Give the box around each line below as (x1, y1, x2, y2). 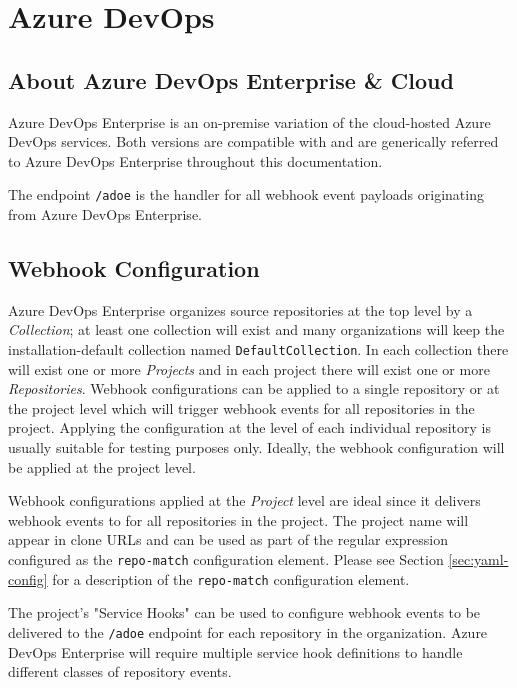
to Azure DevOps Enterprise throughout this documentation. (8, 150, 383, 171)
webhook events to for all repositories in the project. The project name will (8, 509, 469, 530)
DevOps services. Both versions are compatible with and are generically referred (8, 131, 499, 152)
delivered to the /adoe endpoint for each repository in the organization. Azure (8, 621, 488, 642)
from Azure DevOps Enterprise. (8, 204, 202, 225)
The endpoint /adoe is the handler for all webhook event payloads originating (8, 184, 484, 205)
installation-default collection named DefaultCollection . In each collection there (8, 339, 509, 359)
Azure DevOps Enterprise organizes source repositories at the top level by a (8, 299, 473, 320)
